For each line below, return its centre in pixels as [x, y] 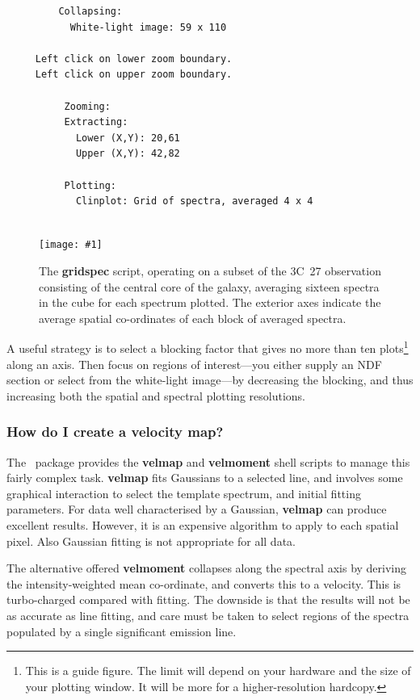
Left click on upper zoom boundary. [134, 75]
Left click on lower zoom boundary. [134, 59]
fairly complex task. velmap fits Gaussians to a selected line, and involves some [205, 478]
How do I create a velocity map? [115, 432]
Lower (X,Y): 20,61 [128, 138]
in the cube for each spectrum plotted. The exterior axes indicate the [210, 302]
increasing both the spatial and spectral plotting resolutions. [156, 395]
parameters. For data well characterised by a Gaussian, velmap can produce [197, 509]
